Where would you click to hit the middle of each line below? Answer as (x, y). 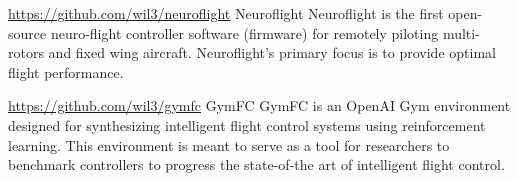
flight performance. (66, 71)
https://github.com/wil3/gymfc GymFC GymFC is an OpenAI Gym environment (259, 105)
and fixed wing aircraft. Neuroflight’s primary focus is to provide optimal (272, 52)
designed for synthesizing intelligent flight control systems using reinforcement (247, 124)
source (27, 32)
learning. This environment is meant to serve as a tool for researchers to (229, 144)
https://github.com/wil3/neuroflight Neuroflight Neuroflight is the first (226, 13)
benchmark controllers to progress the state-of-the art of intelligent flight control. (256, 164)
